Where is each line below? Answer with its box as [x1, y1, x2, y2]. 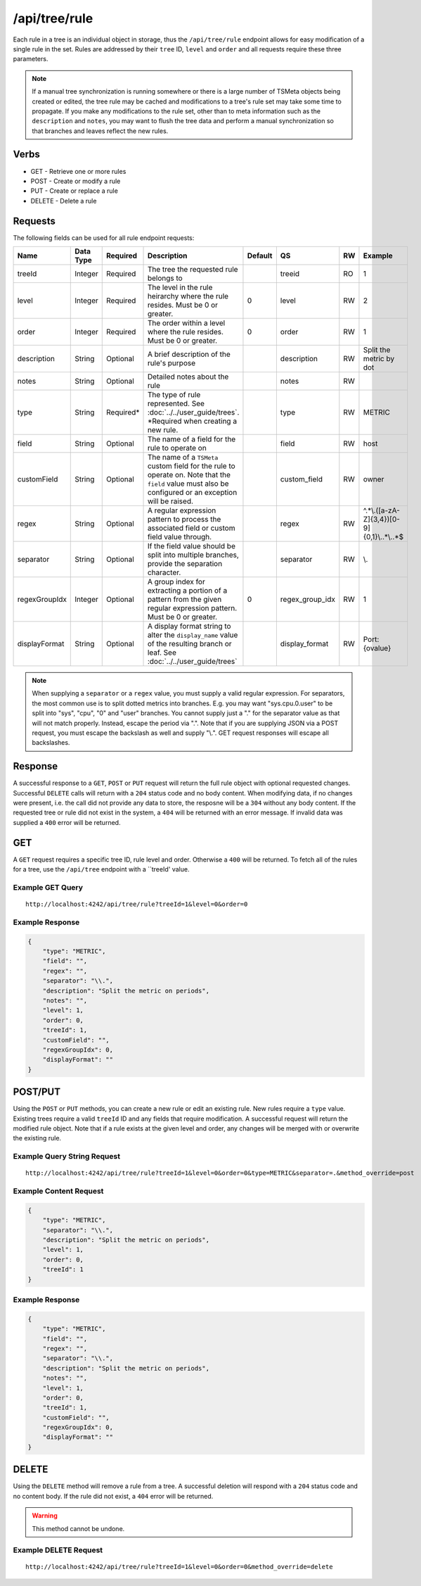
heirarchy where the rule [147, 291, 228, 301]
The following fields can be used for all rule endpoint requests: [13, 233, 195, 242]
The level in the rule [147, 282, 213, 292]
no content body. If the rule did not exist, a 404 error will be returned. [13, 1492, 214, 1500]
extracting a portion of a [147, 586, 228, 596]
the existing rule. [13, 1134, 62, 1143]
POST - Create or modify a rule [30, 177, 121, 185]
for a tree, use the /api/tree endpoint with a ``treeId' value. [13, 865, 190, 874]
